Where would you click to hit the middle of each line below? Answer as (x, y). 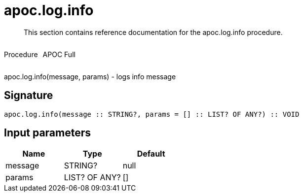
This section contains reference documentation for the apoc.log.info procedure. (153, 32)
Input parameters (48, 133)
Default (151, 154)
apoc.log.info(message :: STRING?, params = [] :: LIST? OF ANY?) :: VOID (152, 114)
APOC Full (59, 54)
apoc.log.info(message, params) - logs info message (90, 76)
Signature (29, 96)
